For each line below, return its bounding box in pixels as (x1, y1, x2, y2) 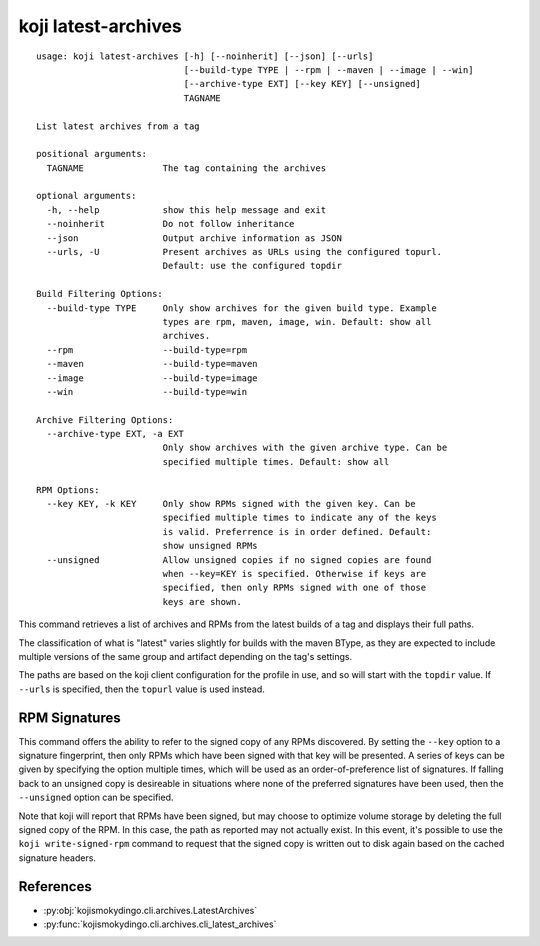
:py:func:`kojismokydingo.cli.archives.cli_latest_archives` (43, 918, 277, 930)
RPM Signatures (18, 709, 121, 726)
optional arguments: (36, 190, 137, 202)
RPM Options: (36, 484, 100, 495)
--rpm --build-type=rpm (46, 344, 248, 355)
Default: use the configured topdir (162, 260, 342, 272)
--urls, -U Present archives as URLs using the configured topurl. (46, 246, 443, 258)
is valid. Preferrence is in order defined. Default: (162, 526, 432, 537)
